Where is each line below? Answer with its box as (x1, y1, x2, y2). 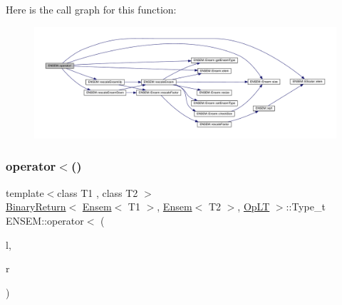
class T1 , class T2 (57, 185, 138, 200)
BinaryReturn (6, 199, 66, 214)
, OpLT (237, 199, 270, 214)
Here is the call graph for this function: (6, 2, 177, 16)
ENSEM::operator (6, 213, 84, 228)
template (6, 185, 44, 200)
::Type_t (286, 199, 326, 214)
